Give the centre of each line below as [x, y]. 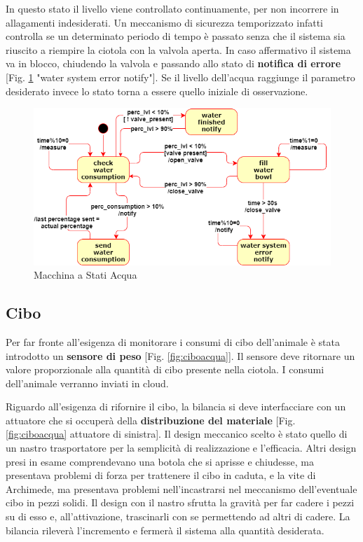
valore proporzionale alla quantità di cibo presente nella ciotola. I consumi [165, 369]
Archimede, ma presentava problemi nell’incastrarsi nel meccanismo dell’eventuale [181, 488]
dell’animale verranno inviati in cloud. [87, 383]
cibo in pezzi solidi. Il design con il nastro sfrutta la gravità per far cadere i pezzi [180, 502]
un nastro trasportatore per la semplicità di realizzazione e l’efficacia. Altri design [181, 448]
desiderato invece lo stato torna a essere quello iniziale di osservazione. [157, 91]
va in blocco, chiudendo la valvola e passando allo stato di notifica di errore [173, 63]
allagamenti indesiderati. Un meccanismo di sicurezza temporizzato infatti [164, 22]
